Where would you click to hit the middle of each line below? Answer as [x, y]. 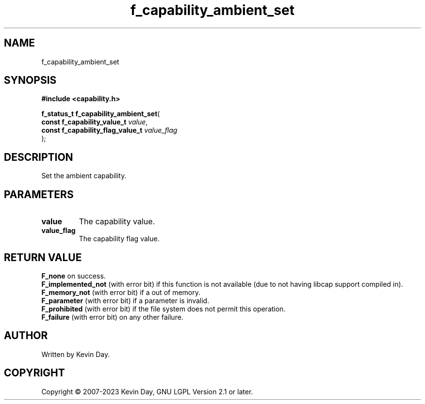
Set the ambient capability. [84, 176]
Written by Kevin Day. [76, 354]
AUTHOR [26, 336]
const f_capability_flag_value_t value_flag [109, 130]
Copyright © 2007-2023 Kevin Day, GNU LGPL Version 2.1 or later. [147, 391]
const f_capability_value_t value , [95, 122]
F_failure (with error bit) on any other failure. [112, 317]
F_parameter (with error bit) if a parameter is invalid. [125, 300]
